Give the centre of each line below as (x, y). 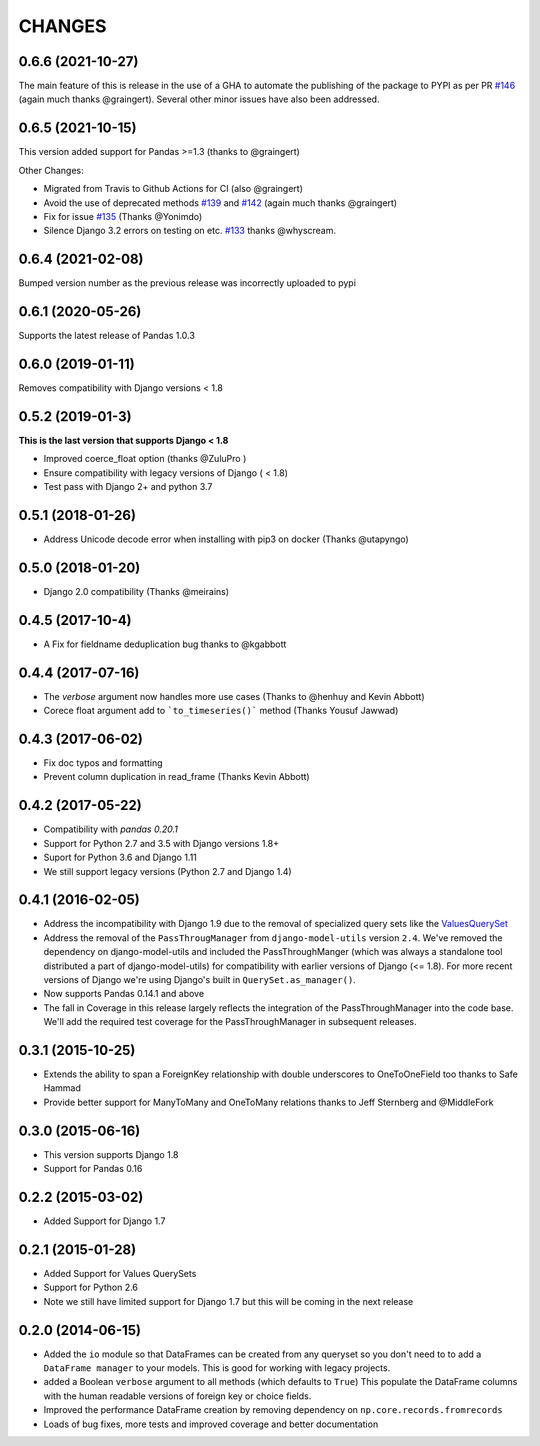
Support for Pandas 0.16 (93, 1169)
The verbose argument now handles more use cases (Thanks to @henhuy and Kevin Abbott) (234, 696)
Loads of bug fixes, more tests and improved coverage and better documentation (211, 1424)
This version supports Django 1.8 (111, 1154)
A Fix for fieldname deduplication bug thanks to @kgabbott (165, 644)
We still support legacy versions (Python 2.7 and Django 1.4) (167, 871)
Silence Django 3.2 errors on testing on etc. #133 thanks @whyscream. (190, 231)
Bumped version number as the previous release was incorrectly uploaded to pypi (187, 283)
